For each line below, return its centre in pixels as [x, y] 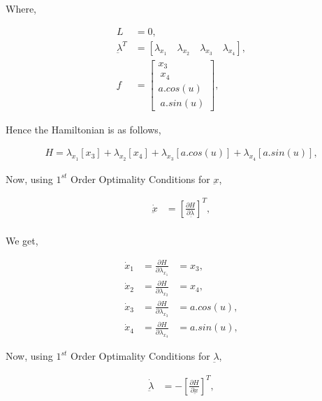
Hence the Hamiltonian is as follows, [83, 129]
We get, [22, 240]
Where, [21, 8]
